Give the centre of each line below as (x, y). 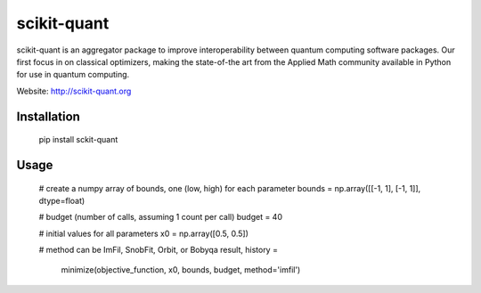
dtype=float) (62, 200)
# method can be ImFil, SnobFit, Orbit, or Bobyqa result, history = (158, 250)
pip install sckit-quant (78, 140)
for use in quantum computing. (73, 75)
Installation (48, 116)
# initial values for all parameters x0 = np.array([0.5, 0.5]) (144, 233)
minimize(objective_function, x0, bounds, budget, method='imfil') (181, 270)
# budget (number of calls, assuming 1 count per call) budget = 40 (160, 217)
